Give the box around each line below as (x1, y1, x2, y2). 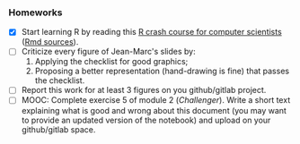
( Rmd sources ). (21, 37, 79, 47)
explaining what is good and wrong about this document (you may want (21, 105, 287, 115)
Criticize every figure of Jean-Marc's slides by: (21, 47, 196, 57)
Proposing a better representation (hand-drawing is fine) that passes (34, 65, 289, 77)
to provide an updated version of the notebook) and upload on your (21, 114, 271, 125)
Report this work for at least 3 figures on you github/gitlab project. (21, 85, 267, 96)
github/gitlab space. (21, 123, 96, 135)
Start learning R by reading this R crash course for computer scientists (21, 27, 282, 38)
